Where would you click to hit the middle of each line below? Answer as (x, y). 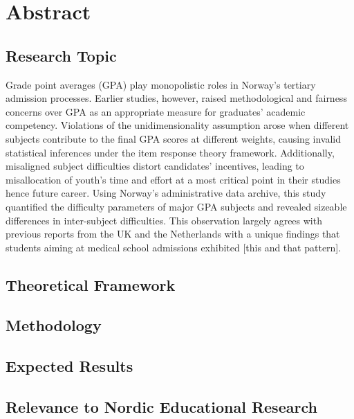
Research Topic (61, 55)
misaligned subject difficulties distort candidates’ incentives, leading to (155, 166)
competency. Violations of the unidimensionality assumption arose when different (177, 125)
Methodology (54, 325)
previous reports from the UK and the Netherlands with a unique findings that (173, 234)
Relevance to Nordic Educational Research (161, 407)
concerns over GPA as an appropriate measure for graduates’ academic (156, 111)
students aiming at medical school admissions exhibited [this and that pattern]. (174, 247)
